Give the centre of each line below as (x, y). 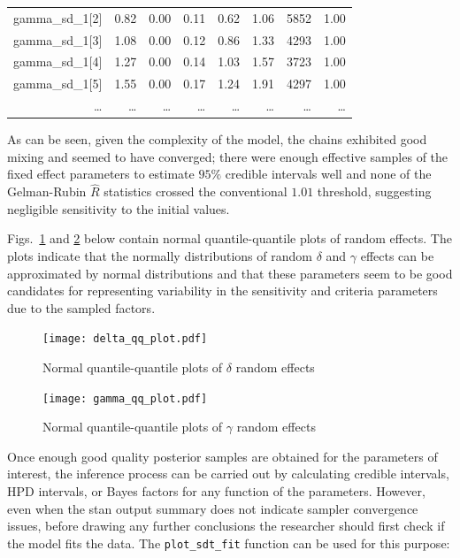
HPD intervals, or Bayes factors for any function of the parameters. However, (216, 491)
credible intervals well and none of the (328, 174)
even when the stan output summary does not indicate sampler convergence (213, 508)
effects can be (397, 256)
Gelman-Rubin (47, 191)
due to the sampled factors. (81, 307)
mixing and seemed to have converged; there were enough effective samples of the (228, 156)
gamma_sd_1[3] (58, 39)
